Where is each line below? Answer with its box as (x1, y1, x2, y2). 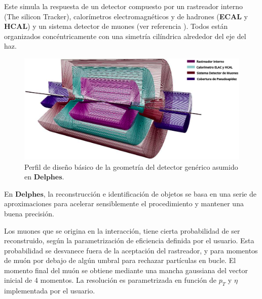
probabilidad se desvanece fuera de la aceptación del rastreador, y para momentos (4, 245, 258, 255)
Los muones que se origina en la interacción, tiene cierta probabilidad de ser (4, 225, 240, 236)
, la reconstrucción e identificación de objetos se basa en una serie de (43, 188, 256, 199)
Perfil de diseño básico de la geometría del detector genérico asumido (24, 161, 238, 172)
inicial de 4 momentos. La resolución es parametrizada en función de (4, 275, 216, 285)
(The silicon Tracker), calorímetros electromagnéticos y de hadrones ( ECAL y (4, 11, 248, 21)
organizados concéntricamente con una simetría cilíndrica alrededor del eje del (4, 30, 246, 41)
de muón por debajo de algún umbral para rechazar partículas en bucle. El (4, 255, 236, 266)
